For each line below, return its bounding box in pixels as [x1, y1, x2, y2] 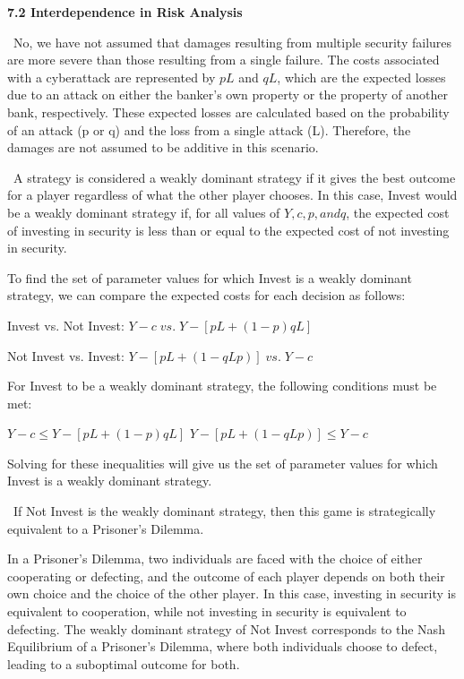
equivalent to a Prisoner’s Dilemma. [7, 519, 204, 537]
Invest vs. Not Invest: [7, 315, 125, 334]
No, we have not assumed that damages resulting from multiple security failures [13, 32, 452, 51]
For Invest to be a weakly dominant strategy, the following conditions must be [7, 376, 437, 395]
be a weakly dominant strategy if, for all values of [7, 202, 280, 221]
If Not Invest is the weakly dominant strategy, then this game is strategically [13, 502, 436, 520]
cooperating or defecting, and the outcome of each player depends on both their [7, 566, 445, 585]
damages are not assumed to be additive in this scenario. [7, 138, 319, 157]
